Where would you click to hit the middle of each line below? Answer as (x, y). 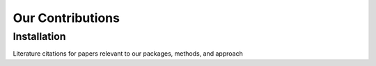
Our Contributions (66, 18)
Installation (39, 36)
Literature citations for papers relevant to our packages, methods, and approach (128, 54)
